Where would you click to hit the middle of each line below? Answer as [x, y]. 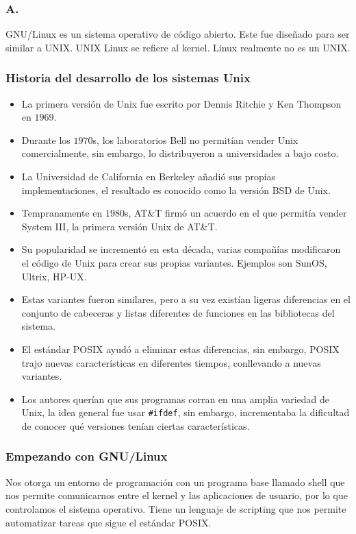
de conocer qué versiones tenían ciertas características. [136, 425]
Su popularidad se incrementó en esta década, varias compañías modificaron [181, 249]
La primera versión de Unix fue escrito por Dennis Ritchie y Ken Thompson [181, 103]
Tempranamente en [62, 213]
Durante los [46, 139]
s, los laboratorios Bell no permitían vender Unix [195, 139]
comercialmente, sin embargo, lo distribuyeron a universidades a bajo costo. [180, 153]
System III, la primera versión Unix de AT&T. [119, 226]
